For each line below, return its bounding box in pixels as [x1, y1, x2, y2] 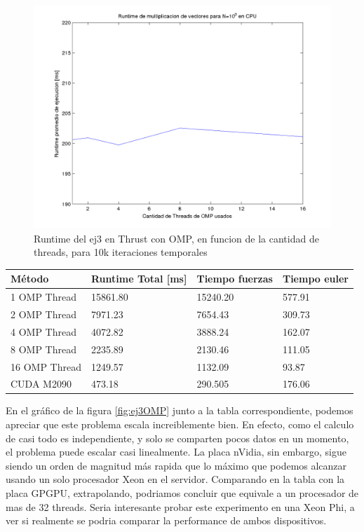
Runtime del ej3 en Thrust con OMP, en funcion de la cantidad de [34, 231, 319, 245]
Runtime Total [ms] [90, 271, 187, 286]
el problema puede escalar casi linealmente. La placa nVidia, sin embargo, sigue [6, 444, 346, 459]
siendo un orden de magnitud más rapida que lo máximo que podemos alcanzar [6, 458, 347, 472]
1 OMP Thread [11, 289, 76, 304]
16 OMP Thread [11, 359, 81, 374]
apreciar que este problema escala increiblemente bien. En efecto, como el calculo [6, 417, 354, 432]
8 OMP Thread [11, 341, 76, 356]
